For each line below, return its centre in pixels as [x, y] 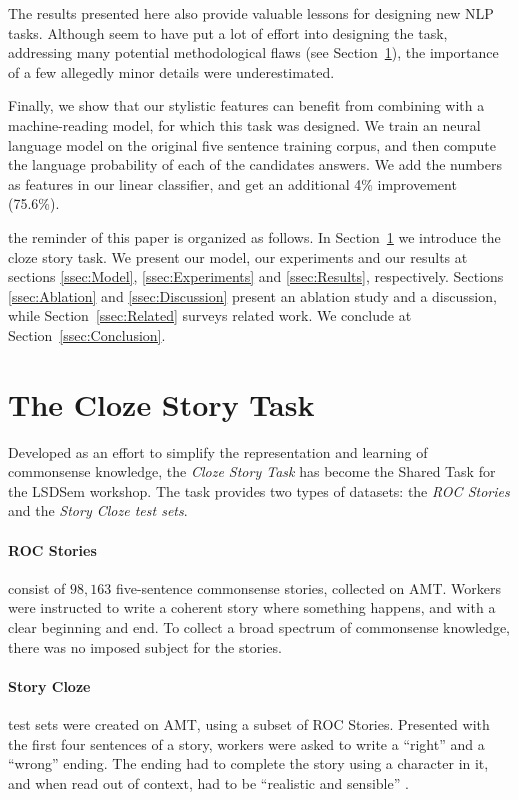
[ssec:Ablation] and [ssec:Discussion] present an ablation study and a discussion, [252, 295]
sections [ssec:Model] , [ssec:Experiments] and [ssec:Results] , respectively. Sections [256, 276]
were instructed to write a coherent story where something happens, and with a [252, 607]
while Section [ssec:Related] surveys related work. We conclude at [210, 315]
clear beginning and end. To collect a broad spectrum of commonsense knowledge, [259, 626]
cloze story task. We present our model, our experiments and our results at [238, 256]
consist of [37, 587]
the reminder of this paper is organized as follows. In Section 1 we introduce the [254, 236]
